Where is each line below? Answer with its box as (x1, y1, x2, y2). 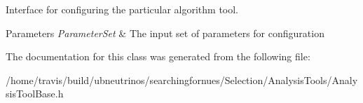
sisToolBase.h (6, 86, 64, 101)
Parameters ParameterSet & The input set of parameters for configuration (6, 25, 324, 40)
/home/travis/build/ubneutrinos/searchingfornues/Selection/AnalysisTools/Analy (6, 72, 358, 87)
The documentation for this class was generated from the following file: (6, 49, 310, 64)
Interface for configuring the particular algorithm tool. (6, 2, 239, 16)
